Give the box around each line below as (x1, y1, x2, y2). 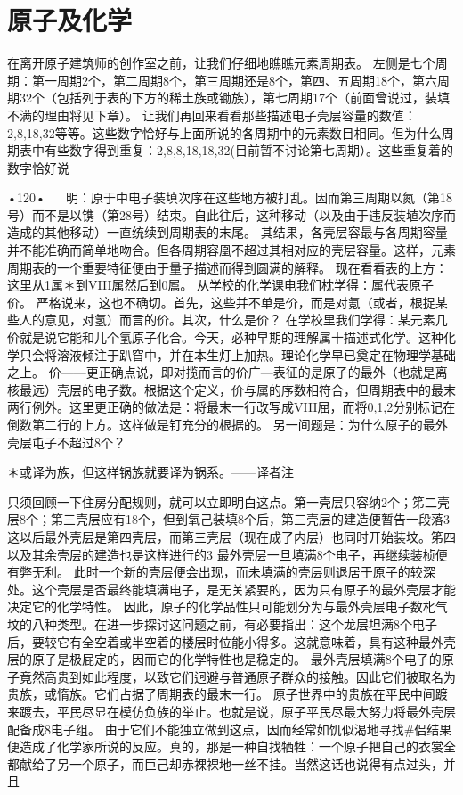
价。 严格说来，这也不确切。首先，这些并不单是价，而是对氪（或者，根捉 (7, 292, 435, 311)
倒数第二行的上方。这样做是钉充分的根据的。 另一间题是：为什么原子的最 (7, 415, 435, 433)
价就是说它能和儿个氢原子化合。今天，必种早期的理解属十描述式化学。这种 (7, 328, 443, 347)
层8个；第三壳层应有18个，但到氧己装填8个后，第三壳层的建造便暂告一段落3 (7, 510, 450, 529)
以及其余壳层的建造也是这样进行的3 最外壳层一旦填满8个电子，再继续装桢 (7, 545, 435, 563)
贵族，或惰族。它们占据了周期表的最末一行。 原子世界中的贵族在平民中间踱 (7, 684, 448, 703)
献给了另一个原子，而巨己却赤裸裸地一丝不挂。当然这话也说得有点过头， (19, 754, 443, 773)
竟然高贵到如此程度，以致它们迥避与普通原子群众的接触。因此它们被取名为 (19, 667, 456, 685)
